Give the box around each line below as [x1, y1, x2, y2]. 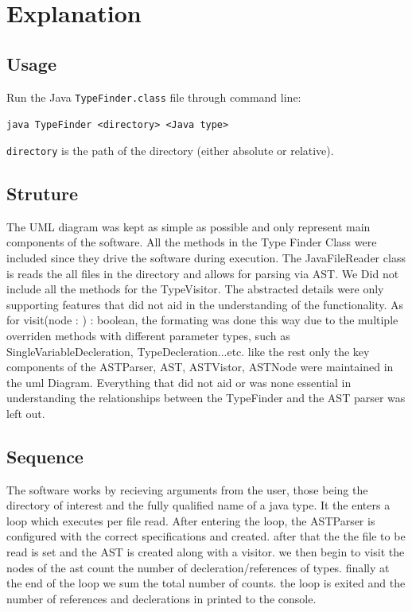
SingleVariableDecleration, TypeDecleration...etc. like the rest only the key [6, 343, 370, 359]
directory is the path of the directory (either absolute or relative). [6, 141, 334, 158]
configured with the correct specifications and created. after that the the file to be [6, 528, 406, 544]
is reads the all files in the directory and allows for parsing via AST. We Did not [6, 265, 399, 281]
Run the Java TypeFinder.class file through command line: [6, 88, 301, 105]
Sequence [6, 444, 84, 468]
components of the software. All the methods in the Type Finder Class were [6, 234, 377, 250]
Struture [6, 180, 79, 205]
